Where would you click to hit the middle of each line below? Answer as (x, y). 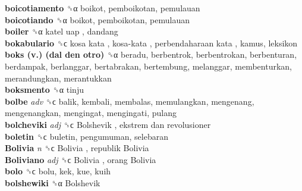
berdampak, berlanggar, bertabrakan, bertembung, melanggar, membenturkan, (149, 66)
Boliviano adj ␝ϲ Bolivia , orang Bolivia (81, 159)
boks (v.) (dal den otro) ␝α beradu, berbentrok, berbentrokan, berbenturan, (151, 54)
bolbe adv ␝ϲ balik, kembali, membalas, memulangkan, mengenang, (130, 101)
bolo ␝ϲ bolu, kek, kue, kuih (58, 171)
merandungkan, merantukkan (58, 78)
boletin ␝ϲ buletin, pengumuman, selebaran (86, 136)
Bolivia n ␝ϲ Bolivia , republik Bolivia (77, 148)
